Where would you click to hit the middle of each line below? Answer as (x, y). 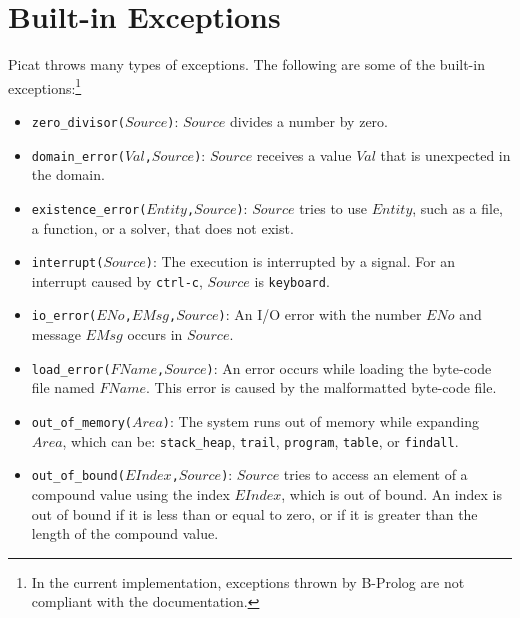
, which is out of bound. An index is (391, 493)
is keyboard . (292, 280)
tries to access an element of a (375, 474)
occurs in (155, 334)
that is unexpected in (445, 154)
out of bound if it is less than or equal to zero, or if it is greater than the (254, 513)
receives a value (304, 154)
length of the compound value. (125, 533)
